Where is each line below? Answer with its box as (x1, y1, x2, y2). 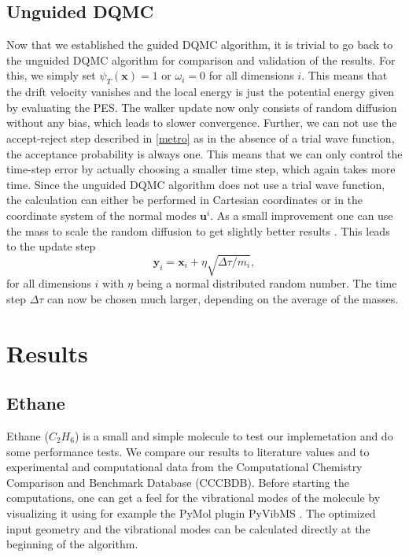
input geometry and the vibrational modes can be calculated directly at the (6, 520, 370, 537)
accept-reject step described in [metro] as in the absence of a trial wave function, (6, 129, 395, 146)
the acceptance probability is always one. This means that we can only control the (6, 145, 403, 162)
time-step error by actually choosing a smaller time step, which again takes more (6, 161, 396, 177)
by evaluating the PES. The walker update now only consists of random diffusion (6, 98, 397, 115)
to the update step (6, 238, 96, 254)
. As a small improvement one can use (210, 206, 393, 223)
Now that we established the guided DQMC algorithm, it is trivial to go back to (6, 36, 393, 53)
